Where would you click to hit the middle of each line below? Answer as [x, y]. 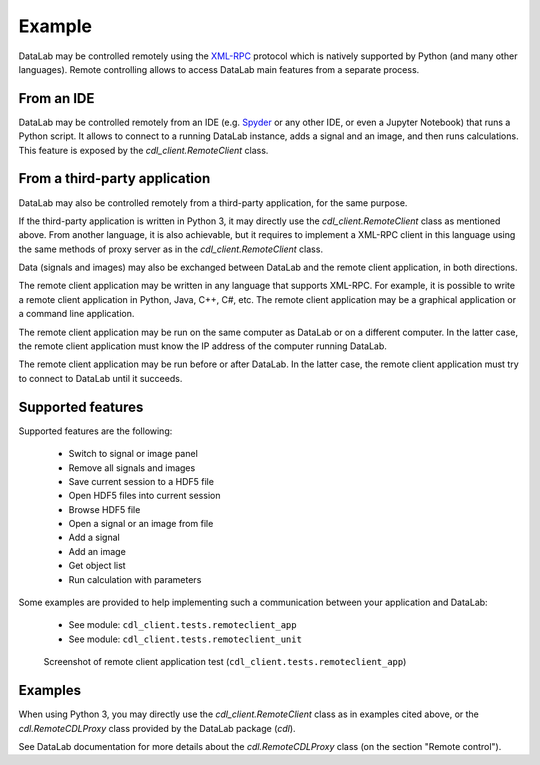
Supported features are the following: [95, 431]
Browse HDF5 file [104, 509]
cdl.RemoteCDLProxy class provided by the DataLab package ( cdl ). [157, 728]
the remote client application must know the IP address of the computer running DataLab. [202, 346]
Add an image [97, 551]
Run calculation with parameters [135, 579]
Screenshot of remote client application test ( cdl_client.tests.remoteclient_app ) [225, 662]
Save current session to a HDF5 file [141, 481]
